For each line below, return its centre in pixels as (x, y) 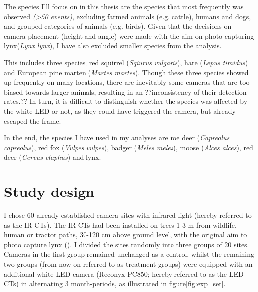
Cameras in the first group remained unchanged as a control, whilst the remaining (129, 254)
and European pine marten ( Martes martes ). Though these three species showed (126, 72)
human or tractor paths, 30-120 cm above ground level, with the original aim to (126, 235)
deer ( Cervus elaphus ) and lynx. (53, 157)
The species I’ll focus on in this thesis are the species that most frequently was (124, 6)
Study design (49, 191)
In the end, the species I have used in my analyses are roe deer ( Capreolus (117, 138)
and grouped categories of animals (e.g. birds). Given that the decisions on (118, 26)
